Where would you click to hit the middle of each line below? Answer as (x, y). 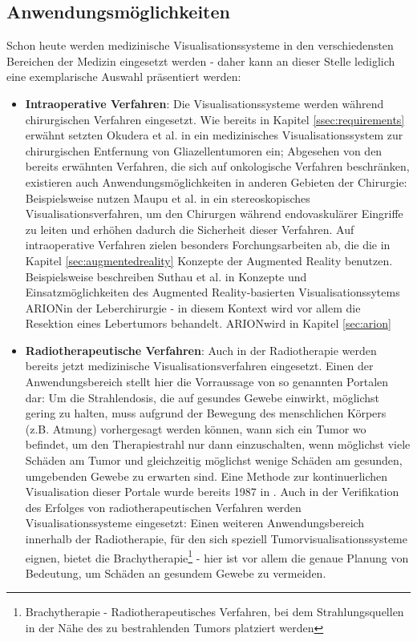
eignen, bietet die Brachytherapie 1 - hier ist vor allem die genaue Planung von (217, 556)
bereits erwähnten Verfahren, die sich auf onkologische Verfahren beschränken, (217, 166)
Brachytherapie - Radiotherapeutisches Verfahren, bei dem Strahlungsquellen (215, 612)
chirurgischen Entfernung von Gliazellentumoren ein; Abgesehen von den (204, 150)
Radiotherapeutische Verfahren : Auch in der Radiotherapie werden (201, 350)
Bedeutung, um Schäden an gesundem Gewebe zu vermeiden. (176, 572)
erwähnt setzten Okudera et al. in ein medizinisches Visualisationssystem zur (214, 135)
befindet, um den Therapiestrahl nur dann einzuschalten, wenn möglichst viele (218, 444)
